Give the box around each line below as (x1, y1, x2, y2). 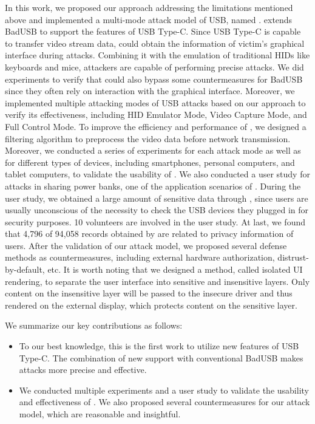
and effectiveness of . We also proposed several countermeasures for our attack (19, 395, 310, 408)
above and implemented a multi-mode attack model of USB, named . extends (5, 13, 293, 26)
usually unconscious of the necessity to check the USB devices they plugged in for (5, 203, 308, 216)
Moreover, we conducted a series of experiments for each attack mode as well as (5, 144, 301, 157)
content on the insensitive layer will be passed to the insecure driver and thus (5, 287, 293, 299)
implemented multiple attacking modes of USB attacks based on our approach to (5, 96, 306, 109)
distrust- (277, 251, 309, 264)
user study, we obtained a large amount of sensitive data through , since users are (5, 191, 308, 204)
